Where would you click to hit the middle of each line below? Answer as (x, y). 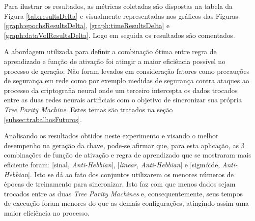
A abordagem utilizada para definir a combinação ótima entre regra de (110, 51)
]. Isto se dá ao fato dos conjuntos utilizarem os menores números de (131, 174)
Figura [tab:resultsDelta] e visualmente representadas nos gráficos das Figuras (121, 16)
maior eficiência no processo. (47, 212)
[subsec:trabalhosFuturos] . (43, 119)
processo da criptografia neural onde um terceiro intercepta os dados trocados (121, 90)
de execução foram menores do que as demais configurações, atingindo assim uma (127, 203)
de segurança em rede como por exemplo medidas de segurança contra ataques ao (127, 80)
